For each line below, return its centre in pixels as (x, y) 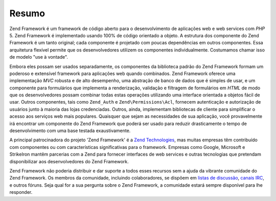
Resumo (27, 13)
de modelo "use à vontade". (39, 57)
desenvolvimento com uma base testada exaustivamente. (70, 131)
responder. (21, 192)
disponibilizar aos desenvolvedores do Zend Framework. (69, 161)
